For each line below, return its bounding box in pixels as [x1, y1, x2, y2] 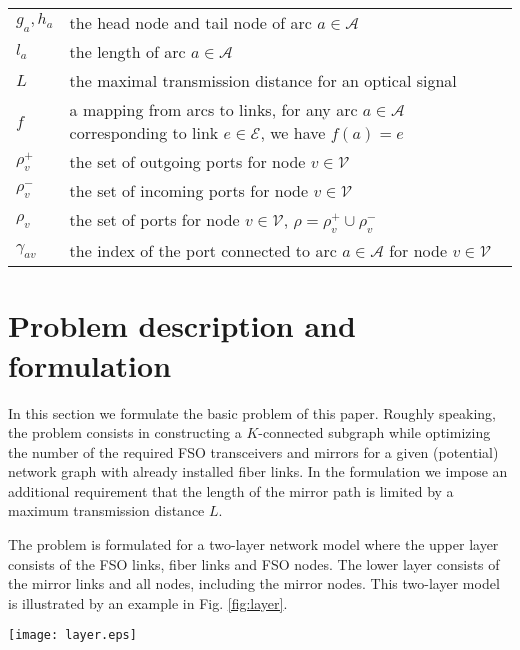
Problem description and [8, 305, 356, 346]
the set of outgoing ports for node [69, 150, 306, 173]
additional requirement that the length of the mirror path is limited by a [8, 480, 454, 501]
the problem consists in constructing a [8, 422, 242, 443]
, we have [260, 121, 326, 144]
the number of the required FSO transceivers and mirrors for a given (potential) [8, 441, 499, 462]
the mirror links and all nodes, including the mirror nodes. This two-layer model [8, 573, 500, 594]
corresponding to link [69, 121, 219, 144]
